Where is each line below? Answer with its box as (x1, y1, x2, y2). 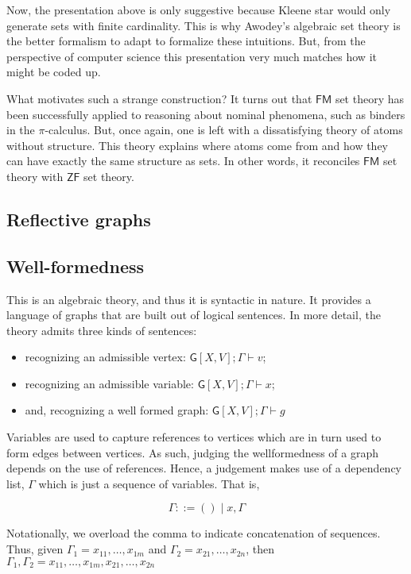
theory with (6, 168, 64, 184)
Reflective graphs (6, 206, 151, 231)
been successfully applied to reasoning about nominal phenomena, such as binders (6, 106, 405, 122)
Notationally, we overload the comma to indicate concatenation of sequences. (6, 525, 381, 541)
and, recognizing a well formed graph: (25, 402, 209, 418)
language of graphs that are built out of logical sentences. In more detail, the (6, 306, 381, 323)
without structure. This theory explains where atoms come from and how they (6, 137, 388, 153)
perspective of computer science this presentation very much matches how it (6, 48, 377, 64)
